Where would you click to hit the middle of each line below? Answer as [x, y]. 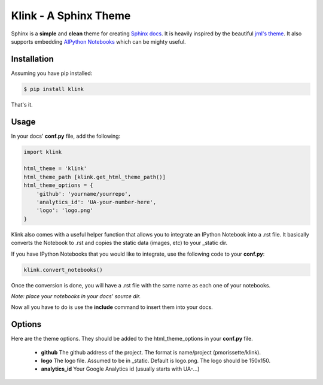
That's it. [22, 104]
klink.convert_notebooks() [63, 270]
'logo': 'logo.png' [65, 210]
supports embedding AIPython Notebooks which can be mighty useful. [98, 41]
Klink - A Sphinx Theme [71, 16]
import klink [43, 152]
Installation [32, 59]
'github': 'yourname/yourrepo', [84, 194]
